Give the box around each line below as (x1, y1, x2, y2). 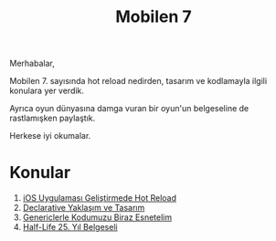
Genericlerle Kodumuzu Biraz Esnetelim (22, 212, 172, 223)
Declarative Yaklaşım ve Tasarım (22, 203, 145, 214)
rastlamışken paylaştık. (9, 112, 96, 124)
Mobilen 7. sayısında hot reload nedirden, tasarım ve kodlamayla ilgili (9, 76, 268, 87)
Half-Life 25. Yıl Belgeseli (22, 222, 118, 233)
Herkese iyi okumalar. (9, 131, 91, 141)
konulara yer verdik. (9, 85, 85, 97)
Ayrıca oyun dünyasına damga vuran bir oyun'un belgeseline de (9, 103, 249, 114)
